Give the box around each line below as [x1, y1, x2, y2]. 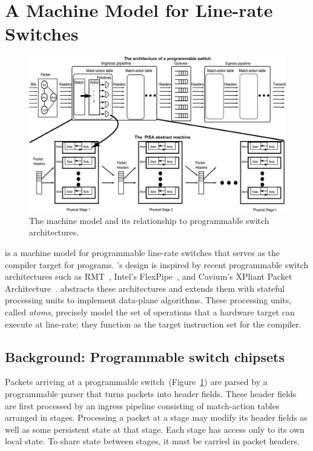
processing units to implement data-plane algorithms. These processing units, [5, 294, 292, 306]
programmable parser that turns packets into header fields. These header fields [5, 387, 297, 400]
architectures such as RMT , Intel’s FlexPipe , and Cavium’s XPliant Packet [5, 270, 292, 283]
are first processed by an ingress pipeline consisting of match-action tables [5, 399, 280, 412]
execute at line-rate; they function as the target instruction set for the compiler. [5, 317, 301, 330]
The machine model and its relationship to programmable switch [29, 214, 269, 226]
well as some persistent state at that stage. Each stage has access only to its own [5, 423, 305, 435]
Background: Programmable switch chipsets [5, 347, 285, 366]
